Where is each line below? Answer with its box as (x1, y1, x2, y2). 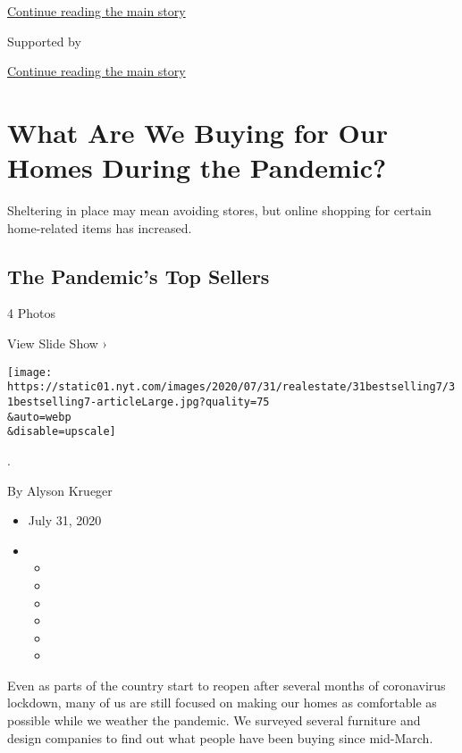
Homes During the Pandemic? (7, 149, 387, 186)
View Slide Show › (7, 334, 107, 353)
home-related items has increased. (7, 218, 192, 237)
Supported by (7, 31, 81, 50)
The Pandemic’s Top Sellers (7, 262, 270, 289)
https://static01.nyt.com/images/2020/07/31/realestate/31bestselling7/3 (7, 381, 456, 394)
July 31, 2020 (28, 511, 102, 530)
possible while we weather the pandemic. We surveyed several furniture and (7, 711, 421, 730)
